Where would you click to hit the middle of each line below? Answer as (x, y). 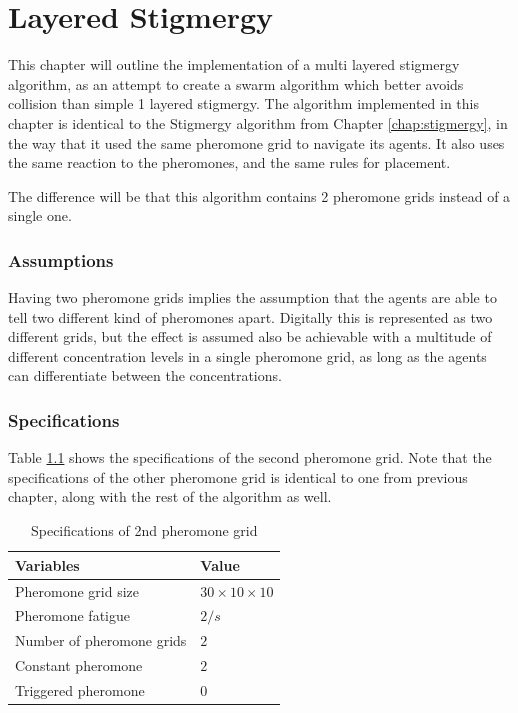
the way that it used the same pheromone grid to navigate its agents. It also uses (256, 142)
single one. (40, 215)
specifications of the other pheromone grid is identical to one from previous (238, 476)
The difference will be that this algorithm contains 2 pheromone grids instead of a (259, 195)
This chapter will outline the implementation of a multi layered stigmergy (234, 64)
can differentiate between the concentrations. (145, 375)
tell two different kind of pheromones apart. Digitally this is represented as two (250, 316)
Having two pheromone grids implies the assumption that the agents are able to (252, 297)
